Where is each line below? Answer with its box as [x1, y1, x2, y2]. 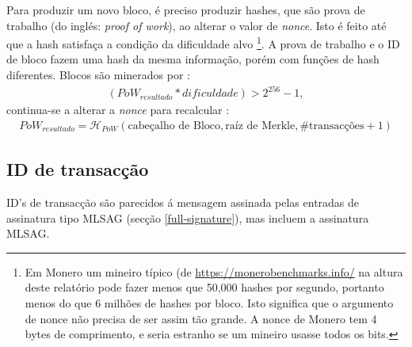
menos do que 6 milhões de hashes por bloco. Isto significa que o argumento [25, 294, 394, 311]
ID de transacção [6, 157, 149, 181]
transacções [309, 120, 364, 132]
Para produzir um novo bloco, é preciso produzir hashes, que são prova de [6, 2, 365, 17]
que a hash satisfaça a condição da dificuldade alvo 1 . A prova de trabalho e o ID [6, 33, 400, 51]
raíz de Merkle [225, 120, 296, 132]
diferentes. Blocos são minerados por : [6, 67, 190, 83]
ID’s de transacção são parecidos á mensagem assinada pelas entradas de [6, 193, 360, 210]
